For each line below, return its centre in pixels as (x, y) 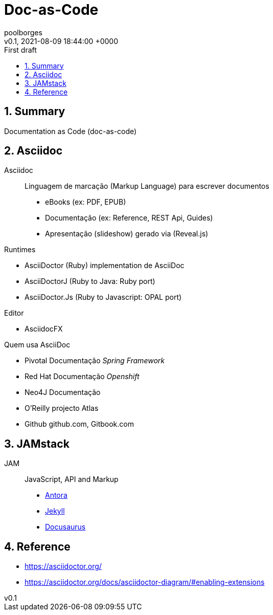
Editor (14, 313)
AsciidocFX (44, 329)
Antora (56, 495)
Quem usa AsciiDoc (37, 345)
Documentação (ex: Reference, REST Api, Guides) (129, 218)
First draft (20, 50)
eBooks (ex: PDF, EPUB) (86, 202)
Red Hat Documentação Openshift (82, 377)
